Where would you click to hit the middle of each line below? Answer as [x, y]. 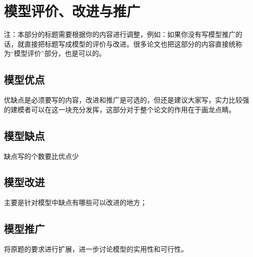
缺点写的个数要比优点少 [41, 156]
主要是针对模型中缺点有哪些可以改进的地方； [75, 202]
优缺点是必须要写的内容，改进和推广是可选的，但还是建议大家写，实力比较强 [126, 100]
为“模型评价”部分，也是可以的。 [55, 53]
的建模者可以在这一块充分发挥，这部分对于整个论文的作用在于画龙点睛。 [120, 109]
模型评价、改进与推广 [72, 11]
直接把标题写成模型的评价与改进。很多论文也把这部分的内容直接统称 [133, 43]
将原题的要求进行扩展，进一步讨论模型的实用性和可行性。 [96, 249]
